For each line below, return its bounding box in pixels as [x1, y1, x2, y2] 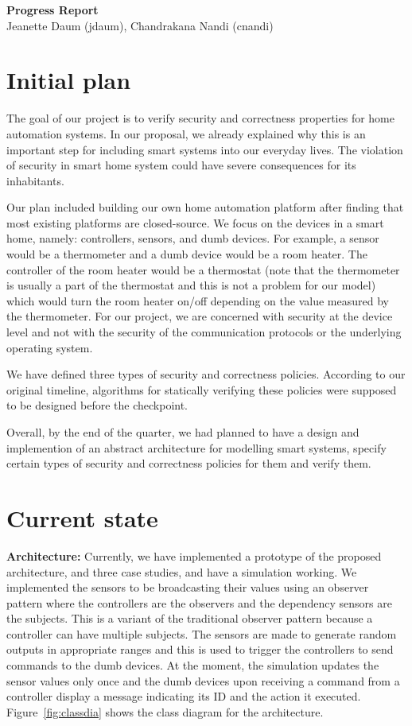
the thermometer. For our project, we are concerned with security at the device [6, 308, 393, 324]
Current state [6, 501, 158, 534]
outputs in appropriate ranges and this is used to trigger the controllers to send [6, 641, 394, 658]
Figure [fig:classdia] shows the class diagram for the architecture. [6, 703, 324, 720]
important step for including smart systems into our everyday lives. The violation [6, 141, 403, 157]
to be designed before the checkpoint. [6, 397, 189, 413]
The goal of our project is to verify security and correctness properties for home [6, 110, 395, 126]
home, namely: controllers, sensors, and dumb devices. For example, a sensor [6, 230, 379, 247]
